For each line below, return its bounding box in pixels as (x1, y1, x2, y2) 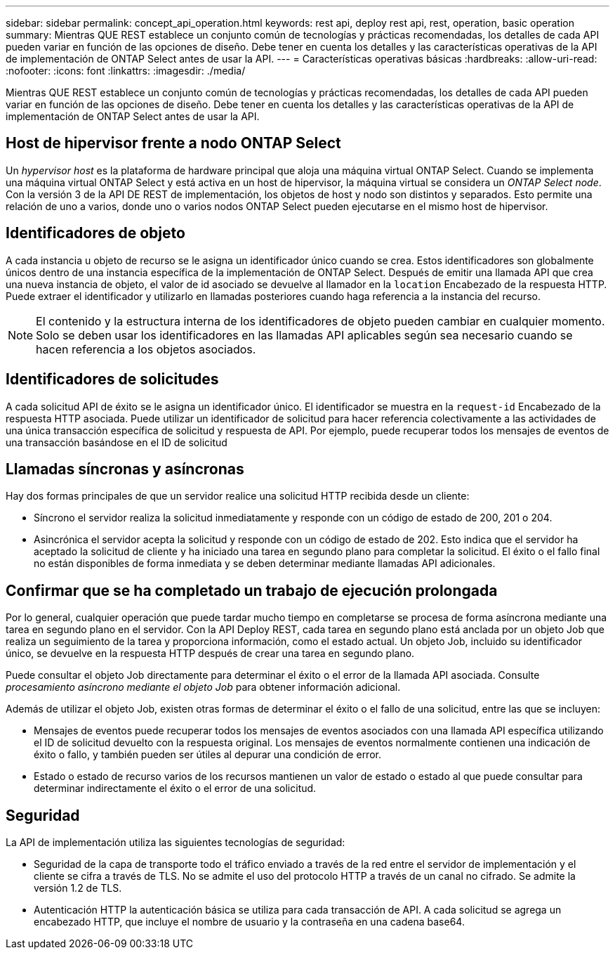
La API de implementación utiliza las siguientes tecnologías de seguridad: (6, 836, 345, 849)
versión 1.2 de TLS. (34, 882, 122, 895)
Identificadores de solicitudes (6, 370, 219, 389)
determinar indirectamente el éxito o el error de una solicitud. (34, 782, 317, 795)
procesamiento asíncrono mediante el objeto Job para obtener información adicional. (6, 681, 401, 694)
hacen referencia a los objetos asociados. (36, 342, 256, 356)
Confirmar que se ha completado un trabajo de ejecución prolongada (6, 581, 498, 599)
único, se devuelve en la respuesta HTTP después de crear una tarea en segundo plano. (6, 647, 415, 660)
